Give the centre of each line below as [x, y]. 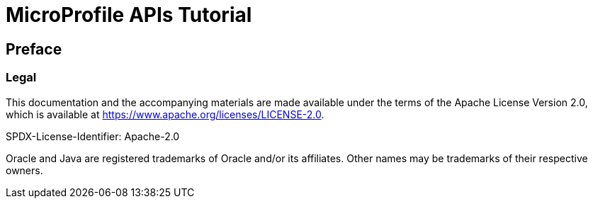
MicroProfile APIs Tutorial [129, 15]
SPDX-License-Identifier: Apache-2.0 [93, 136]
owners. [24, 170]
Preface [34, 49]
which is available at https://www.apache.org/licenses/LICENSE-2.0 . [165, 114]
